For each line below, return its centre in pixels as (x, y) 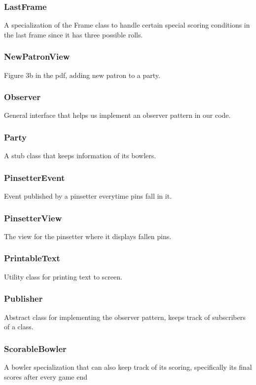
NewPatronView (37, 56)
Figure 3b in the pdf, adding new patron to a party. (82, 75)
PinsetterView (33, 218)
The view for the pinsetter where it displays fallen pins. (88, 236)
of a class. (19, 327)
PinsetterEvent (35, 177)
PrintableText (32, 258)
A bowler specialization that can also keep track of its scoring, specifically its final (128, 367)
